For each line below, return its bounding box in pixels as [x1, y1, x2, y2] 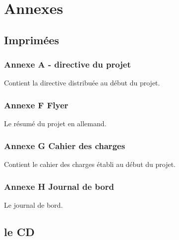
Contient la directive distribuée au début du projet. [4, 78, 160, 88]
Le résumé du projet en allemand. [4, 118, 107, 129]
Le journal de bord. [4, 199, 63, 210]
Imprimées [4, 32, 60, 47]
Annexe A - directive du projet [4, 58, 131, 71]
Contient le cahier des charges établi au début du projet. [4, 159, 176, 169]
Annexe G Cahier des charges [4, 139, 125, 152]
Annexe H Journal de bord [4, 180, 114, 192]
